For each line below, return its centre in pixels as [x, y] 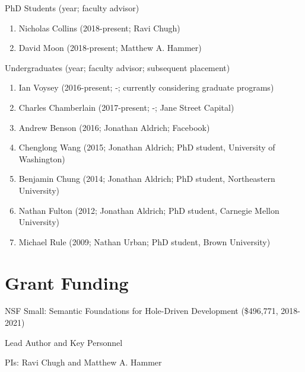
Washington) [42, 158]
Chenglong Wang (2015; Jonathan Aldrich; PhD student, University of [147, 147]
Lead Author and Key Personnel [64, 342]
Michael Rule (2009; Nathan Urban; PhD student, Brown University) [144, 241]
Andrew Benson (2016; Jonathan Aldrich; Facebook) [114, 127]
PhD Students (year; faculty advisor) [72, 8]
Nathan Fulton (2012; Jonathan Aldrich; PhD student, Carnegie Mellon [149, 210]
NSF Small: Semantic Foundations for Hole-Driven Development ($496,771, [142, 311]
